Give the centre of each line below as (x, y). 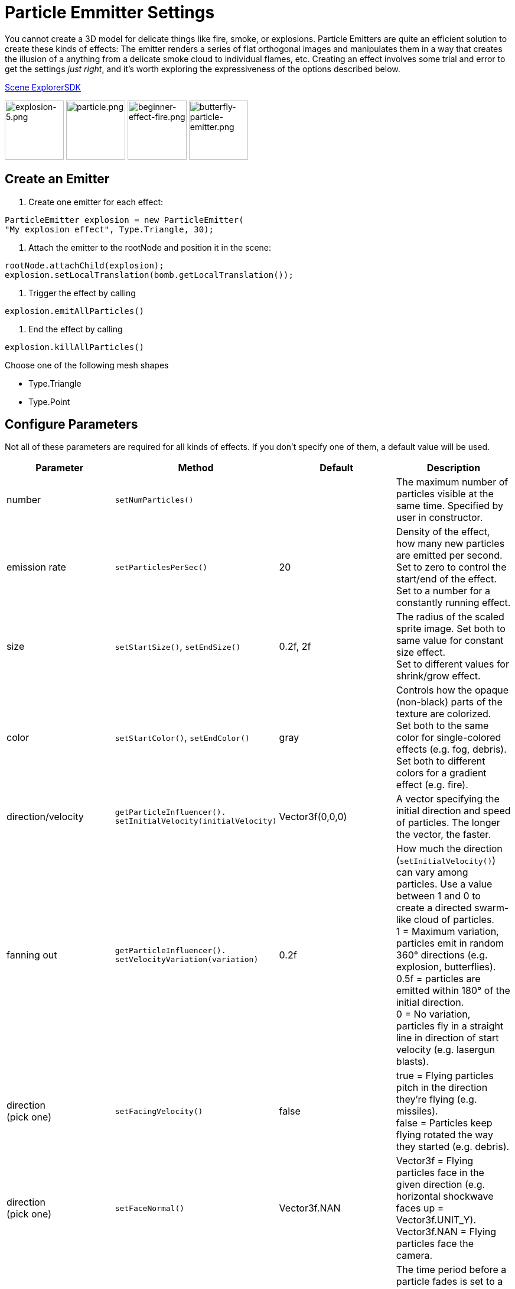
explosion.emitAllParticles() (75, 311)
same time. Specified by (449, 506)
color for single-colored (449, 738)
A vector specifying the (448, 799)
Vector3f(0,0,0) (313, 817)
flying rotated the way (445, 1135)
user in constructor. (439, 518)
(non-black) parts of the (449, 702)
